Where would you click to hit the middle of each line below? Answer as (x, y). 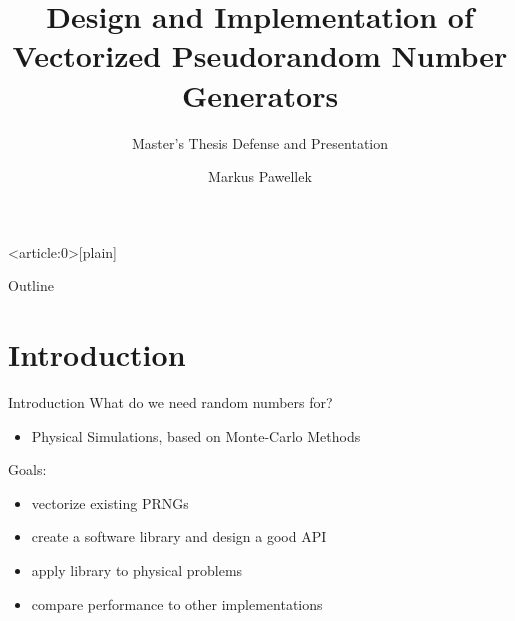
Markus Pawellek (260, 176)
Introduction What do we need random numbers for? (170, 402)
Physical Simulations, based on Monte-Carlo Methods (196, 435)
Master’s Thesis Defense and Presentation (260, 142)
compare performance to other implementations (177, 603)
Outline (31, 285)
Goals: (27, 469)
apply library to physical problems (137, 569)
